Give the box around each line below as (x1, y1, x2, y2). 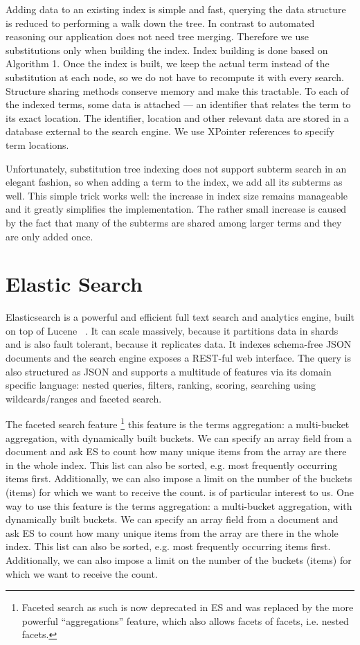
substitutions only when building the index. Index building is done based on (6, 42, 328, 57)
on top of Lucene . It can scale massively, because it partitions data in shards (6, 323, 339, 337)
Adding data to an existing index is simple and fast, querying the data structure (6, 2, 346, 16)
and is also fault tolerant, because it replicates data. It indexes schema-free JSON (6, 337, 352, 351)
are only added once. (6, 229, 93, 243)
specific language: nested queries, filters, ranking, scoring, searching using (6, 378, 316, 392)
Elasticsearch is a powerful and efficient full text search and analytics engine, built (6, 310, 354, 324)
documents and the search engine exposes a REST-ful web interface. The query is (6, 351, 352, 364)
